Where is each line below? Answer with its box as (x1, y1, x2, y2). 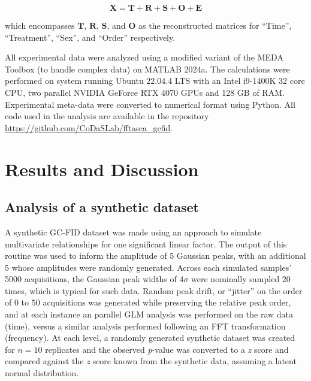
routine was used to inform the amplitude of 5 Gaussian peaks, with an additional (5, 249, 306, 262)
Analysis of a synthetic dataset (5, 198, 199, 216)
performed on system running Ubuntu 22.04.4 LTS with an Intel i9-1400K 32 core (5, 74, 305, 87)
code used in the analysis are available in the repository (5, 110, 209, 122)
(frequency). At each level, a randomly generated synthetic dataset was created (5, 331, 295, 344)
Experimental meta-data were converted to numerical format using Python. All (5, 98, 295, 110)
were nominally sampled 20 (191, 273, 291, 285)
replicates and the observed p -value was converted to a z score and (45, 343, 289, 355)
